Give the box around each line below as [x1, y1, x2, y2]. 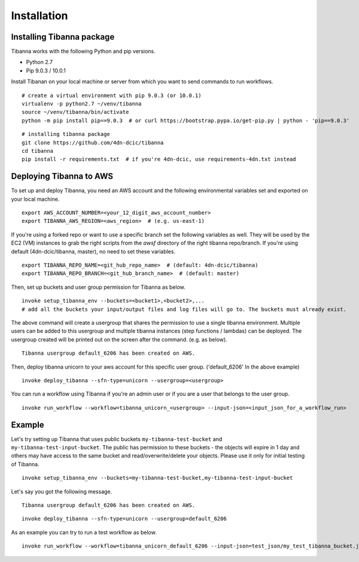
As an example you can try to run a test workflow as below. [11, 528, 157, 536]
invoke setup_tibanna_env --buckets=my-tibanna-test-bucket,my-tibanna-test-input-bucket [22, 475, 293, 482]
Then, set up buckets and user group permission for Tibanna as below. [11, 283, 185, 291]
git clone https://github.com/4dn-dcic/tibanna [22, 139, 164, 146]
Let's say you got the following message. [11, 488, 112, 495]
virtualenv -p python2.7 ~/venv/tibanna [22, 101, 142, 107]
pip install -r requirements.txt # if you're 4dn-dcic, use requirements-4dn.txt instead [22, 156, 296, 163]
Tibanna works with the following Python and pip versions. [11, 48, 156, 55]
